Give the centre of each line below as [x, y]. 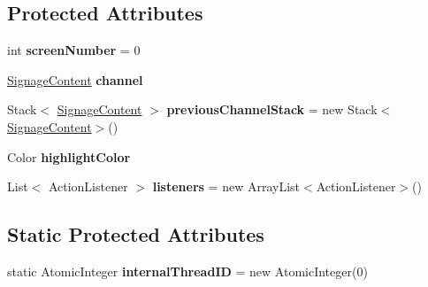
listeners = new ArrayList [226, 186]
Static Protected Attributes [136, 234]
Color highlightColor [69, 156]
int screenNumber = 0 [74, 50]
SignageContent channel [75, 79]
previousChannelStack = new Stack [272, 109]
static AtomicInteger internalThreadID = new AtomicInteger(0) [187, 271]
